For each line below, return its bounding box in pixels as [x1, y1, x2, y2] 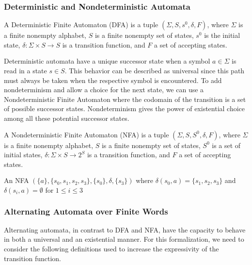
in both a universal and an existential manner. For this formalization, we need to [4, 234, 244, 244]
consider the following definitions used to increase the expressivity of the [4, 243, 219, 253]
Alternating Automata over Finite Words [4, 205, 168, 217]
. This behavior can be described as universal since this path [64, 66, 245, 75]
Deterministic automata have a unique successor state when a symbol [4, 56, 210, 66]
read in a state [4, 66, 47, 75]
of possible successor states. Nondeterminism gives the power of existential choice [4, 103, 245, 114]
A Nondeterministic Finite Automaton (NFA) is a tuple [4, 129, 169, 139]
